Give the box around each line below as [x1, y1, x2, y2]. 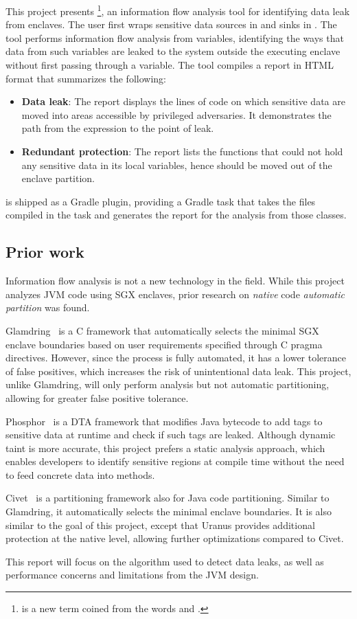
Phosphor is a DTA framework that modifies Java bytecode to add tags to [5, 414, 323, 428]
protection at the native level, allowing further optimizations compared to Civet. [5, 531, 344, 545]
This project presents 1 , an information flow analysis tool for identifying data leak [5, 2, 350, 18]
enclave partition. [21, 171, 95, 185]
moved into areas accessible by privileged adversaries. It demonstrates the [21, 107, 332, 122]
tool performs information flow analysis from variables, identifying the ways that [5, 30, 344, 45]
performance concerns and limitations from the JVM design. [5, 567, 259, 582]
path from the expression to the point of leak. [21, 121, 214, 135]
